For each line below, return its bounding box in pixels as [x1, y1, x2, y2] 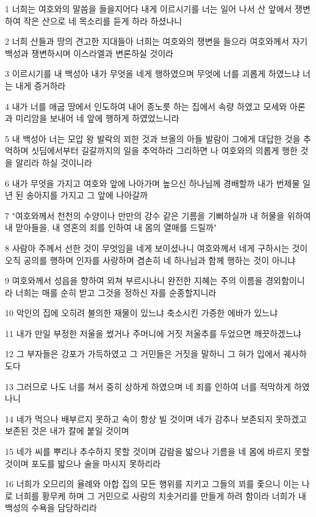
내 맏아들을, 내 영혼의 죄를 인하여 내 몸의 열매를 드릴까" [5, 221, 217, 234]
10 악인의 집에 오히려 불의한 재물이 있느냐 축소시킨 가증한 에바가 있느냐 [5, 306, 278, 319]
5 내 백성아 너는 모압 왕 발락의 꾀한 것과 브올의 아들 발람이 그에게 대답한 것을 [5, 132, 301, 145]
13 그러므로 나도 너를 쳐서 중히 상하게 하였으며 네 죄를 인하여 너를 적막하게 [5, 380, 292, 392]
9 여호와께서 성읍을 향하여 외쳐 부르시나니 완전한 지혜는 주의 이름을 [5, 274, 263, 287]
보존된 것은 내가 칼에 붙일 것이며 [5, 424, 129, 437]
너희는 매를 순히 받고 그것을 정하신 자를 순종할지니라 [15, 286, 217, 298]
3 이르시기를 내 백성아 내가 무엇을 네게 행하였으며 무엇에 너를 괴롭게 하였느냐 [5, 67, 300, 80]
